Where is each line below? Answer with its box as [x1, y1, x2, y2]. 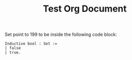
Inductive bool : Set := [5, 41, 57, 46]
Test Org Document [43, 3, 127, 15]
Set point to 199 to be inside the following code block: [5, 31, 117, 38]
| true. [5, 50, 21, 55]
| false [5, 46, 21, 51]
